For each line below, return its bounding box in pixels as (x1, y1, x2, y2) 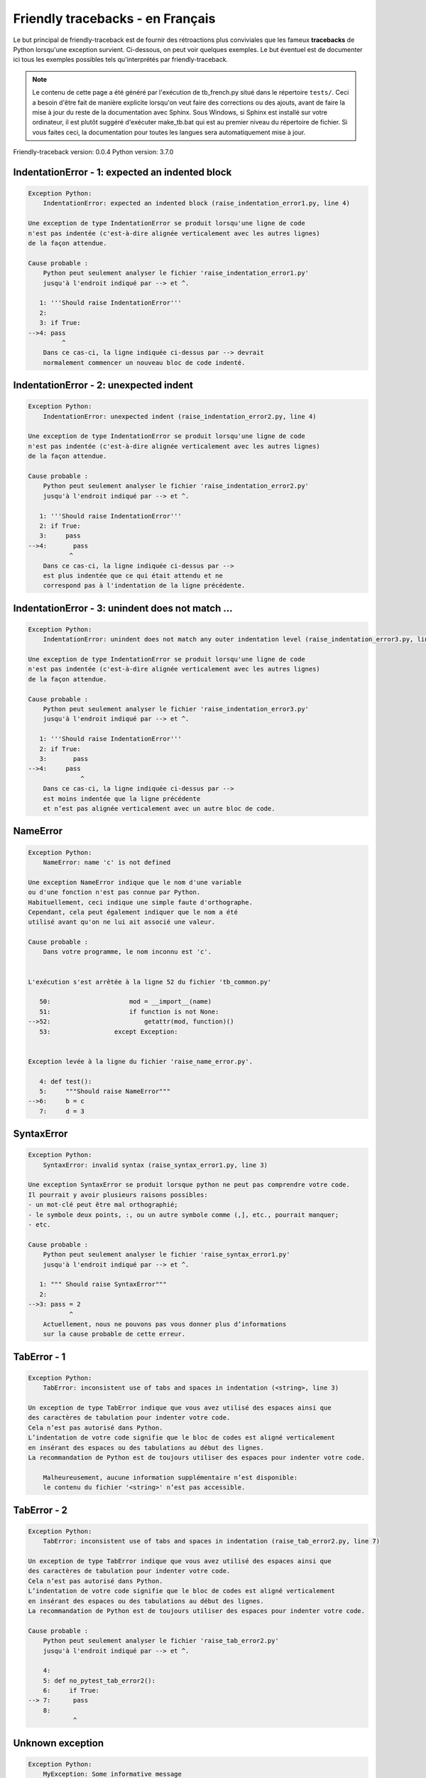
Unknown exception (13, 1737, 104, 1749)
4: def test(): (39, 1077, 92, 1085)
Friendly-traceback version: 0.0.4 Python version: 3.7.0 (13, 148, 174, 156)
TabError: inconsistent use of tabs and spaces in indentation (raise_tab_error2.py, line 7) (43, 1537, 380, 1545)
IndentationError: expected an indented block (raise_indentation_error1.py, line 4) (43, 199, 351, 208)
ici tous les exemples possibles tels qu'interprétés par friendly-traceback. (13, 55, 229, 64)
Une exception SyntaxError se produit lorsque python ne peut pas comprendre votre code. (28, 1181, 351, 1189)
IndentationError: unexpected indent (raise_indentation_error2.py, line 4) (43, 412, 317, 420)
